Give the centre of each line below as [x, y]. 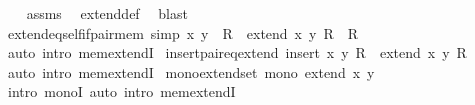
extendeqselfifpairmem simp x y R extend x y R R [183, 32]
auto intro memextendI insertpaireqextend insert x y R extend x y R [237, 52]
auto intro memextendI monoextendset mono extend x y [191, 71]
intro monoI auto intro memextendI [121, 91]
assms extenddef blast [107, 13]
